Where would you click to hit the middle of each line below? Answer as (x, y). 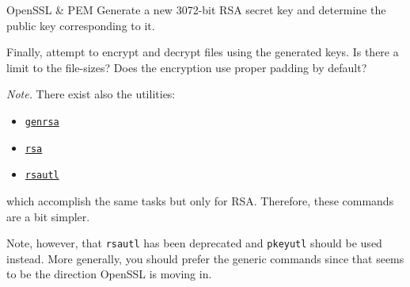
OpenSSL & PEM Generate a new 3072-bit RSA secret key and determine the (196, 10)
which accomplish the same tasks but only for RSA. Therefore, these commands (200, 200)
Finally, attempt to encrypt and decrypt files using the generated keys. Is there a (203, 52)
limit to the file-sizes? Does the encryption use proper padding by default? (187, 67)
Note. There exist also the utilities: (91, 94)
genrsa (42, 122)
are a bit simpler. (48, 216)
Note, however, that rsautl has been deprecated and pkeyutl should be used (194, 243)
